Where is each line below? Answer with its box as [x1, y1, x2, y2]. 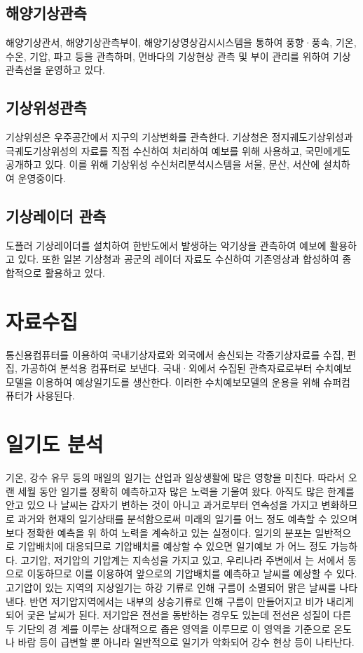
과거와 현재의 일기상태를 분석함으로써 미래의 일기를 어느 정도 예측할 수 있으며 [18, 511, 358, 525]
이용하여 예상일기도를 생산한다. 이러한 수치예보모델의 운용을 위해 [36, 374, 320, 389]
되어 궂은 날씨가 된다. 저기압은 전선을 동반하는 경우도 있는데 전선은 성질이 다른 [6, 607, 352, 622]
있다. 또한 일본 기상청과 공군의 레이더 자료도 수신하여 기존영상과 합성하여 [18, 252, 339, 266]
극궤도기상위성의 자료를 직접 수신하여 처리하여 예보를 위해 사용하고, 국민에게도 [6, 143, 350, 158]
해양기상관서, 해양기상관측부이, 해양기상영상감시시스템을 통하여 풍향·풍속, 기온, [6, 35, 357, 50]
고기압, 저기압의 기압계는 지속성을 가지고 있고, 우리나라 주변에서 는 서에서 [20, 552, 345, 567]
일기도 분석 [6, 429, 104, 458]
